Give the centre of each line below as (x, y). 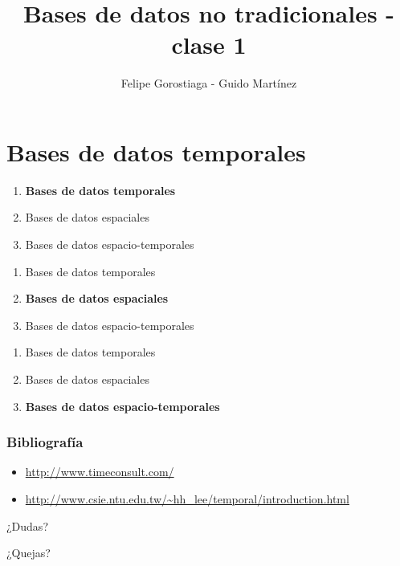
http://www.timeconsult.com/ (100, 472)
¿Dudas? (27, 525)
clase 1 (209, 45)
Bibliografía (45, 442)
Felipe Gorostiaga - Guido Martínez (209, 83)
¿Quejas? (29, 553)
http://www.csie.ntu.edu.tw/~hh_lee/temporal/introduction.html (187, 499)
